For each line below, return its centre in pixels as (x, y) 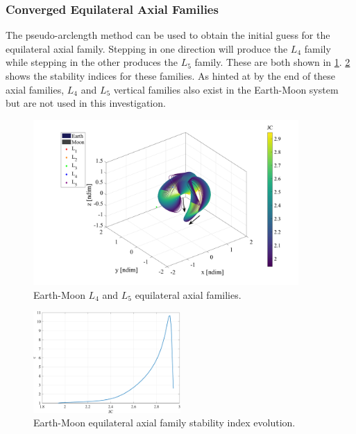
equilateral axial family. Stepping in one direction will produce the (147, 48)
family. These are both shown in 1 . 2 (272, 62)
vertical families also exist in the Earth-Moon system (226, 89)
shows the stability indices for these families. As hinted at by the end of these (171, 76)
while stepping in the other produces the (92, 62)
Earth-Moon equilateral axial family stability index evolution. (164, 423)
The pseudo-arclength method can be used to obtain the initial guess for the (168, 35)
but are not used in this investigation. (86, 103)
